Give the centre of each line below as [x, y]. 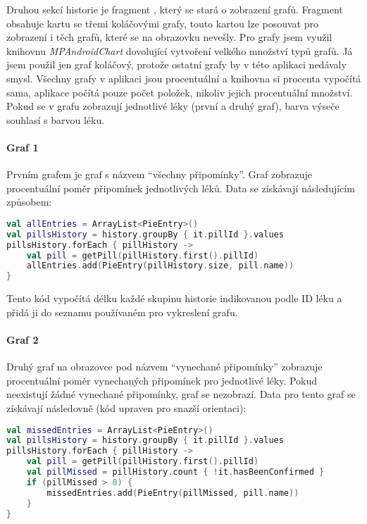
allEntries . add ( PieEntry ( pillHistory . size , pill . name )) [160, 266]
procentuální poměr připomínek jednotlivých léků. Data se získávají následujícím [181, 188]
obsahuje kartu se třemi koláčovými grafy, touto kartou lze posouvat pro [163, 23]
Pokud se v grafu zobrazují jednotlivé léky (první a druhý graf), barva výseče [173, 106]
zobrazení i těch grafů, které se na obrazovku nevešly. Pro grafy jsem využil [169, 37]
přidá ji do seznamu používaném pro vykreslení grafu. [122, 312]
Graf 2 [23, 339]
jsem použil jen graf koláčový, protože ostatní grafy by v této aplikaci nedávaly [176, 64]
